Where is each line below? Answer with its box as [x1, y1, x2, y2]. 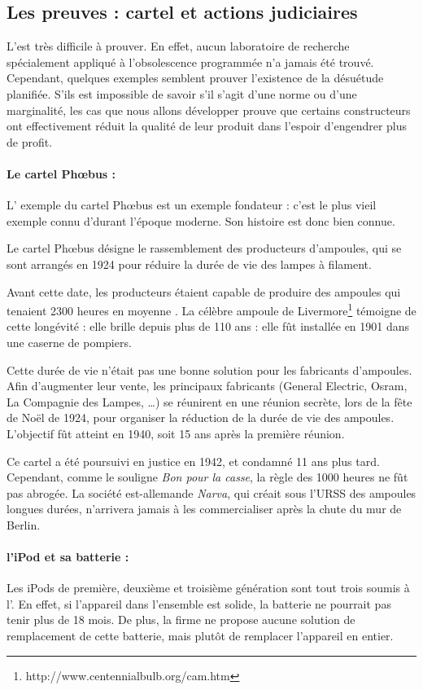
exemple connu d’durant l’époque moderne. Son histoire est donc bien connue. [7, 212, 395, 229]
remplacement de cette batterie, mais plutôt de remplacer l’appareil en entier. [7, 627, 394, 644]
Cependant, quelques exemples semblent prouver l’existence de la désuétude [7, 69, 384, 86]
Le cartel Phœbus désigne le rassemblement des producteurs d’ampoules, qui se [7, 240, 402, 257]
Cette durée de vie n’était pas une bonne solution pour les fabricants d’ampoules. [7, 361, 412, 378]
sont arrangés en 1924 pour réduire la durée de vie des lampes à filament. [7, 255, 372, 272]
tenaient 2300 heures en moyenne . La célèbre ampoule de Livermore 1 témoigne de [7, 300, 416, 319]
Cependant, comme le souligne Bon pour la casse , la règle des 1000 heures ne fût [7, 468, 408, 486]
